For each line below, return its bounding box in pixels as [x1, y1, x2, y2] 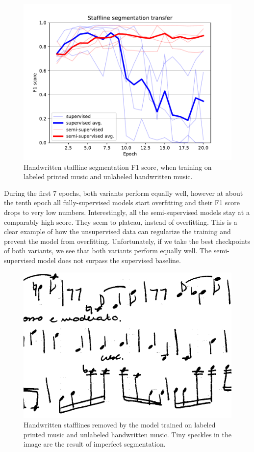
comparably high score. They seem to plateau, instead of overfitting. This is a [4, 216, 237, 227]
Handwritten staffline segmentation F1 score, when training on [24, 161, 212, 172]
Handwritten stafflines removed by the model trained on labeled [24, 419, 216, 429]
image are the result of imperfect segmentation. [24, 439, 166, 449]
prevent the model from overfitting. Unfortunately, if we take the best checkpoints [4, 236, 250, 246]
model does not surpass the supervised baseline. [37, 255, 181, 265]
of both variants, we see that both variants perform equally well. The [4, 245, 212, 256]
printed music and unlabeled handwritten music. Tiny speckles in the [24, 429, 231, 439]
